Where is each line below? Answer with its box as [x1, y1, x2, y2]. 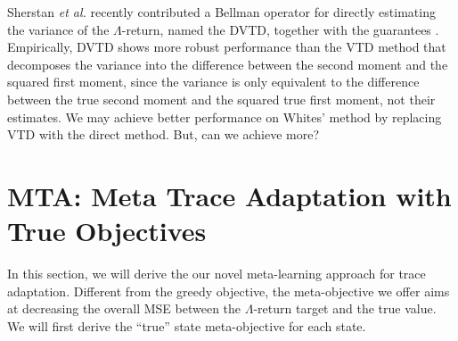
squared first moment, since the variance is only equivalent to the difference [7, 72, 420, 91]
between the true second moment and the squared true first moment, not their [7, 89, 436, 108]
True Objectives [7, 212, 207, 249]
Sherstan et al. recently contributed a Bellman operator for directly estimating [7, 3, 436, 21]
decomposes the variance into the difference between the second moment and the [7, 54, 448, 73]
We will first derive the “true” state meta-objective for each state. [7, 316, 366, 335]
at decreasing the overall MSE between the [7, 299, 241, 318]
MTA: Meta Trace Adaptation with [7, 177, 452, 213]
